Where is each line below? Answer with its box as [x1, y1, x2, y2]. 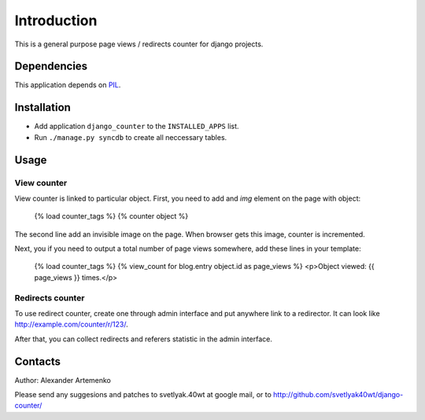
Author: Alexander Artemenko [14, 375, 112, 385]
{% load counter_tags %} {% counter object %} [34, 212, 189, 221]
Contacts [14, 355, 61, 368]
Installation [14, 101, 71, 114]
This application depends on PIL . [14, 80, 121, 90]
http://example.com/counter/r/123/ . [14, 319, 129, 330]
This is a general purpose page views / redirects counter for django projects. [14, 39, 264, 49]
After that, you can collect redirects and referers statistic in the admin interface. [14, 334, 273, 344]
